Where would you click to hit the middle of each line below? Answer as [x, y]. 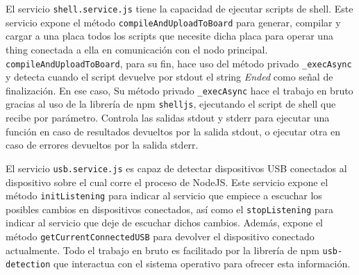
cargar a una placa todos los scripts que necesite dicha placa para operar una [169, 36]
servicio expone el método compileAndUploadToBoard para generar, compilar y [173, 22]
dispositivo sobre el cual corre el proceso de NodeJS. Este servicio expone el [167, 182]
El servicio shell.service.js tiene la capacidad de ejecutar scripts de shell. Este [179, 8]
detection [28, 265]
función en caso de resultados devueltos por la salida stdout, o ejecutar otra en [173, 131]
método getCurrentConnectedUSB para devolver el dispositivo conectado [160, 236]
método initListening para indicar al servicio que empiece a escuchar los [164, 195]
